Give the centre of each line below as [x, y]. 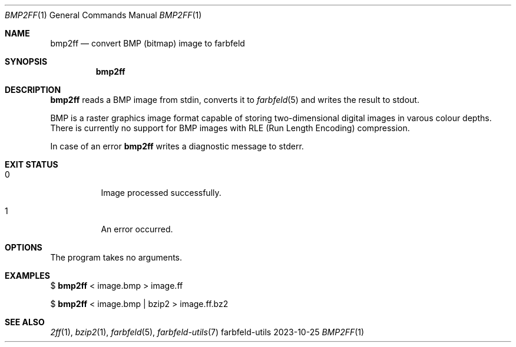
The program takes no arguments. [116, 257]
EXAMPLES [27, 276]
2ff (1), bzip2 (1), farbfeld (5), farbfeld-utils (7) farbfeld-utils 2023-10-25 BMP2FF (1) [207, 332]
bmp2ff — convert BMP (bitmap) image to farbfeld [148, 43]
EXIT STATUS [32, 164]
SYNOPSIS [26, 61]
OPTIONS [24, 247]
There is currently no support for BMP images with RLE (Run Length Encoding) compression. [230, 128]
